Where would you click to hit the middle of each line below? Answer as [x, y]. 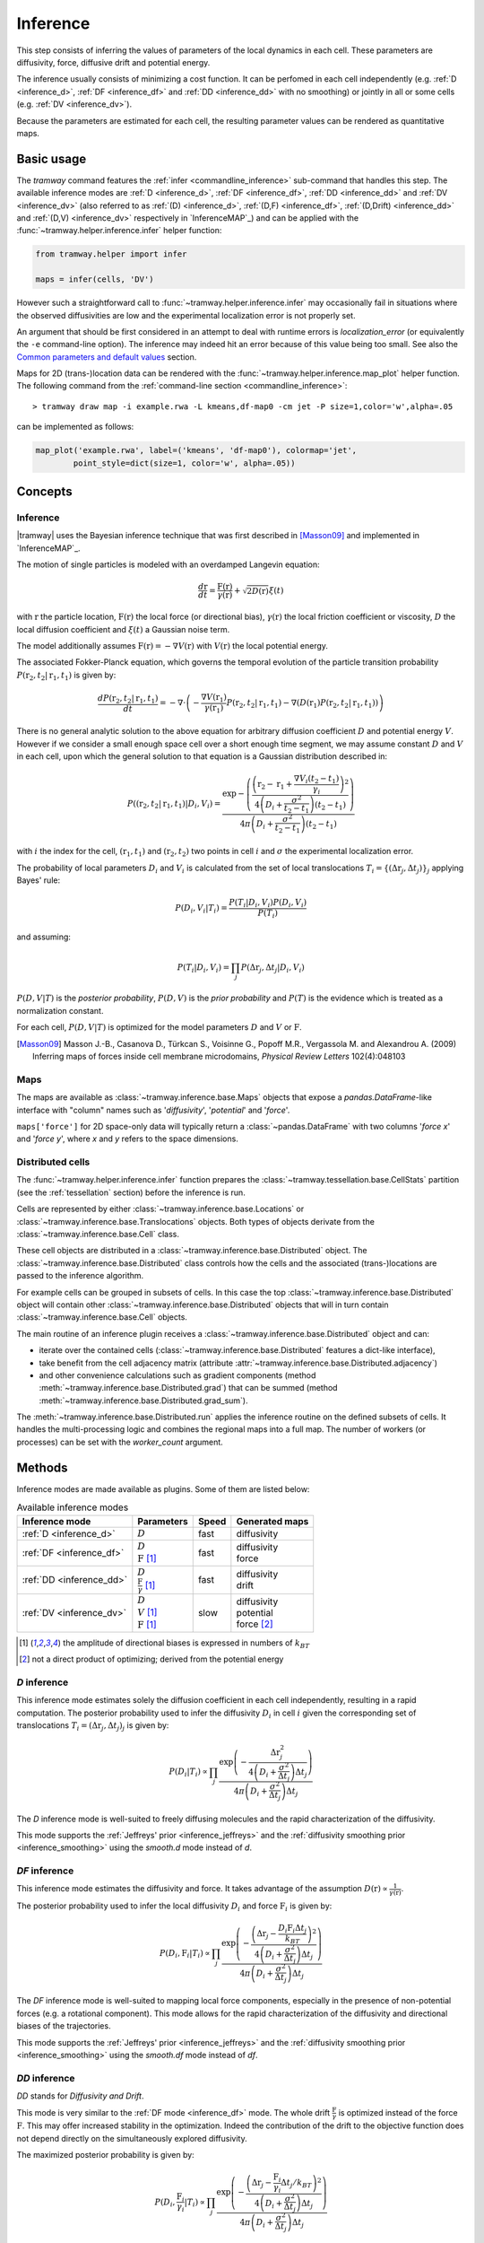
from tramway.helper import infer [111, 254]
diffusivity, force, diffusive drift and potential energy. [113, 62]
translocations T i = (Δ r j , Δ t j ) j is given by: [93, 1726]
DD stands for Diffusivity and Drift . [80, 2096]
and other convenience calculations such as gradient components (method [177, 1375]
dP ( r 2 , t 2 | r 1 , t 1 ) [128, 699]
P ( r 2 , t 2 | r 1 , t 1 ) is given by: [66, 676]
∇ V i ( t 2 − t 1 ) [316, 779]
